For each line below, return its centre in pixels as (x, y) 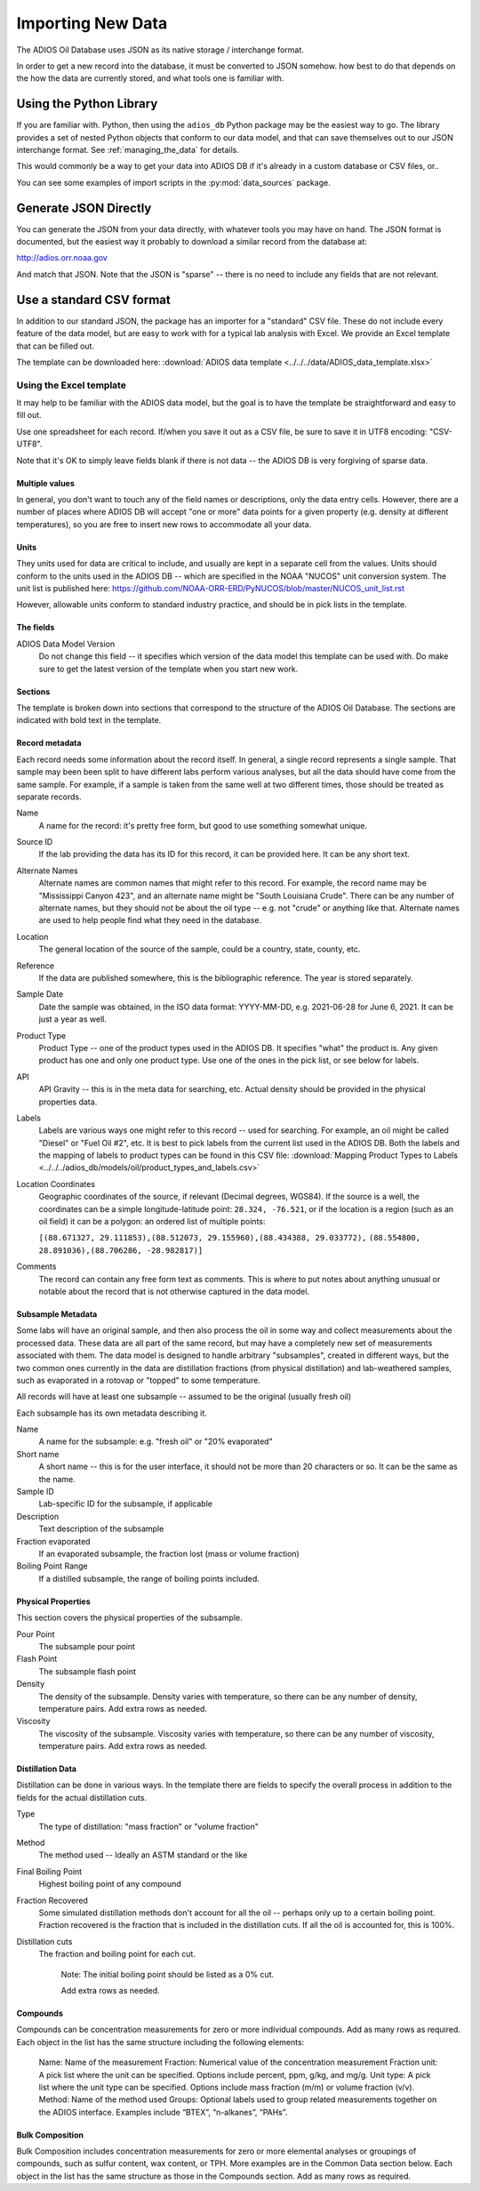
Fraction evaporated (53, 1541)
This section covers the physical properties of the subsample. (130, 1617)
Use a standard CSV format (93, 299)
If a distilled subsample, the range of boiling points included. (149, 1578)
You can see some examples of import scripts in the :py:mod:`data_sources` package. (173, 182)
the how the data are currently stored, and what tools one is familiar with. (150, 78)
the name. (57, 1479)
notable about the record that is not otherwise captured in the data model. (174, 1291)
